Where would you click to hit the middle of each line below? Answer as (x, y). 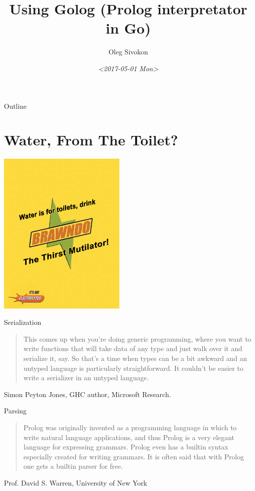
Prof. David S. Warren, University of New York (76, 482)
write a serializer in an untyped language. (86, 378)
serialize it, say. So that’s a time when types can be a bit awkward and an (135, 358)
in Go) (128, 28)
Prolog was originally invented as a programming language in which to (130, 427)
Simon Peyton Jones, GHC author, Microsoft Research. (88, 394)
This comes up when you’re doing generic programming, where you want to (137, 338)
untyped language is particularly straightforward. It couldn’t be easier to (133, 368)
